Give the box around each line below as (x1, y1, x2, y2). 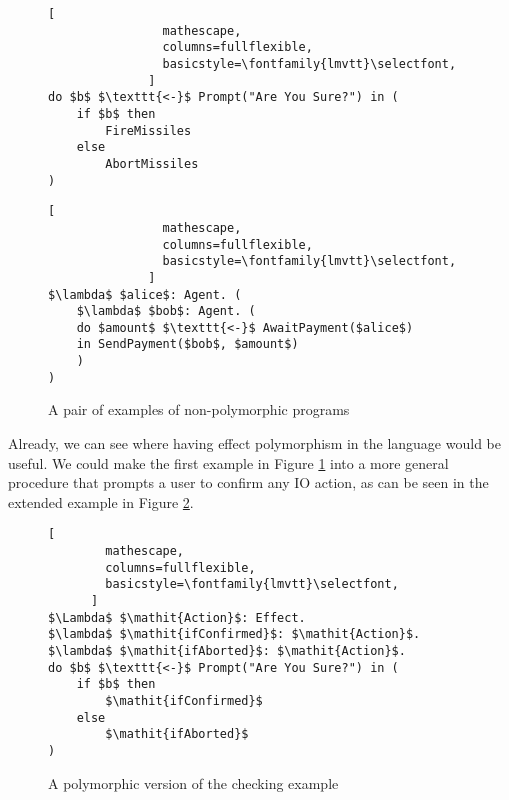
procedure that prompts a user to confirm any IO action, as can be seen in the (8, 472, 489, 493)
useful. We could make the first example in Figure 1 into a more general (8, 452, 449, 473)
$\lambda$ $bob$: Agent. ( (76, 304, 256, 319)
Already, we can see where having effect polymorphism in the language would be (8, 433, 501, 454)
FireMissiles (105, 123, 192, 138)
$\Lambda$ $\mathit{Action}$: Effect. (48, 610, 306, 625)
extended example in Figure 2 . (8, 491, 194, 512)
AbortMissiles (105, 156, 199, 171)
